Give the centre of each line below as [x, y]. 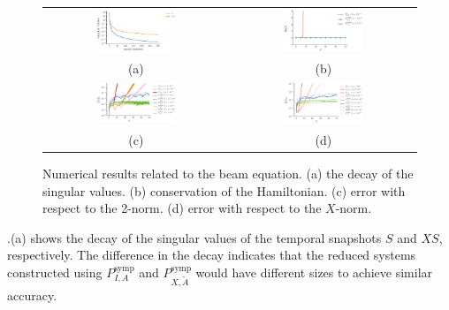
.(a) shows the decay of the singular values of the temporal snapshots [194, 237]
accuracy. [32, 295]
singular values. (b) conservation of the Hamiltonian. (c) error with [224, 190]
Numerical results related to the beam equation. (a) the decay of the [228, 174]
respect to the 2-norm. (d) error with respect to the [182, 208]
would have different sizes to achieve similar [314, 272]
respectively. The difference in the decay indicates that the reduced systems [212, 255]
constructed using [55, 272]
